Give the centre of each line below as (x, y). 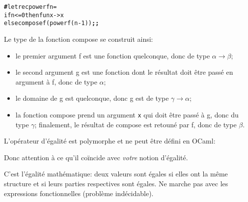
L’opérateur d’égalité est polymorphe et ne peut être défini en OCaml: (110, 141)
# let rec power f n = (30, 7)
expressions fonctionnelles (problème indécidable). (79, 193)
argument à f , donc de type (56, 81)
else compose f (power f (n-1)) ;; (52, 23)
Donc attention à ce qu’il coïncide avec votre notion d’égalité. (96, 157)
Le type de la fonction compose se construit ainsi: (79, 39)
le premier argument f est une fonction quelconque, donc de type (113, 55)
